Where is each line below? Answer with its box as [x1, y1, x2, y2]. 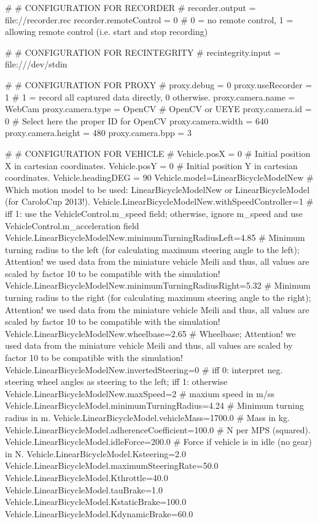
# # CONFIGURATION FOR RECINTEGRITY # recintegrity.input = [5, 45, 281, 58]
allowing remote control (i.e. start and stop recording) [5, 25, 208, 38]
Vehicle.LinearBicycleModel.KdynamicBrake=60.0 [5, 507, 193, 520]
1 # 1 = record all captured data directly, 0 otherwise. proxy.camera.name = [5, 90, 295, 103]
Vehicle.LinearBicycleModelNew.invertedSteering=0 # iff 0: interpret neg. [5, 363, 283, 376]
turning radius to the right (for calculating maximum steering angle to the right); [5, 291, 311, 304]
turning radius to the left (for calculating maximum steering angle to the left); [5, 243, 300, 256]
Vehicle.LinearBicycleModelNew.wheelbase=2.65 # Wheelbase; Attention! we [5, 327, 296, 340]
